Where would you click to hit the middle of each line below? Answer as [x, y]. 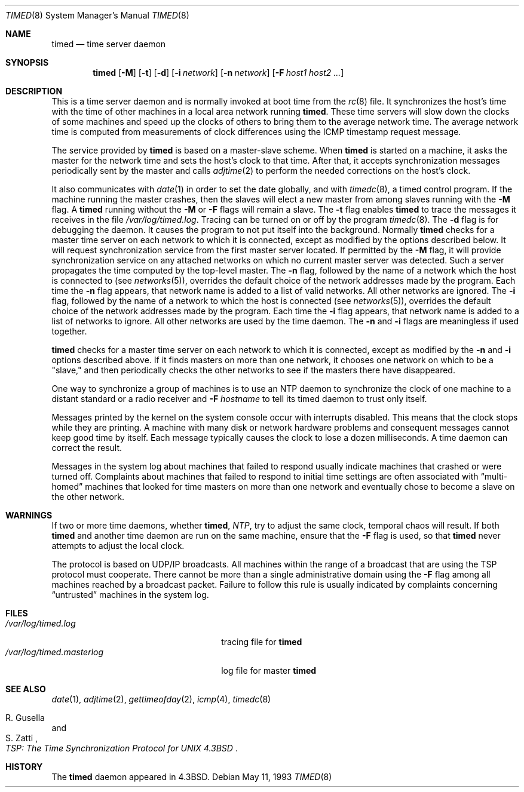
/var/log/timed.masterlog [55, 652]
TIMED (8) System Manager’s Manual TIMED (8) [97, 15]
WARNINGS [29, 515]
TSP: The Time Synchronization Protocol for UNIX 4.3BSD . [122, 748]
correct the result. [87, 448]
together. [69, 331]
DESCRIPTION [34, 91]
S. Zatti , [22, 738]
